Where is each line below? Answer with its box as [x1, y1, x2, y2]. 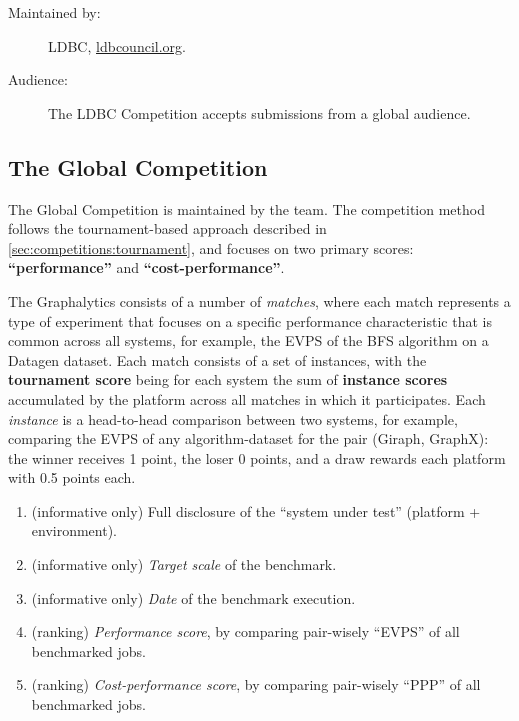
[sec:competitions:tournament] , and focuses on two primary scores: [8, 237, 414, 258]
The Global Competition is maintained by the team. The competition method [8, 198, 485, 219]
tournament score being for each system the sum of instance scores [8, 369, 448, 390]
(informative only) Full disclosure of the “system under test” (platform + [31, 500, 481, 521]
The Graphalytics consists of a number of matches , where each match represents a [8, 290, 511, 311]
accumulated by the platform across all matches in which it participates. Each [8, 388, 486, 409]
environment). [31, 520, 118, 541]
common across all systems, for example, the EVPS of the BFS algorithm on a [8, 330, 489, 351]
